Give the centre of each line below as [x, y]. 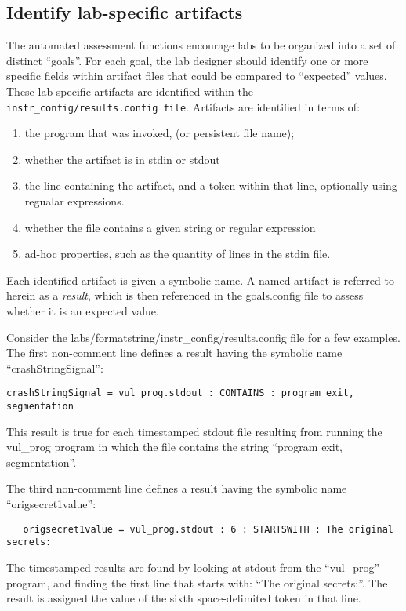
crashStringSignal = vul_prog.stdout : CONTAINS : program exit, [180, 393]
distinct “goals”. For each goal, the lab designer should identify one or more [187, 60]
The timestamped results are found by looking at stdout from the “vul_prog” [193, 567]
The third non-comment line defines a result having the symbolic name [177, 488]
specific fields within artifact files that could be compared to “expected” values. [197, 76]
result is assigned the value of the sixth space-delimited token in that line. [184, 598]
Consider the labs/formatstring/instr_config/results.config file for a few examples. [203, 337]
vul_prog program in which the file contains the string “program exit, [174, 447]
